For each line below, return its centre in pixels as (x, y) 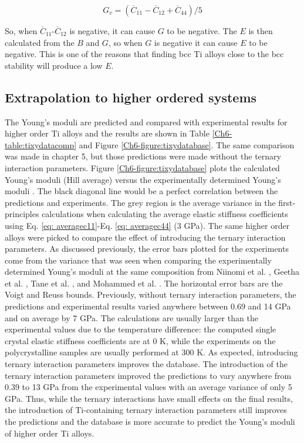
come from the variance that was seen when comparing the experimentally (138, 260)
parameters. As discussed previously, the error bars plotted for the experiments (147, 249)
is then (261, 31)
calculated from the (40, 42)
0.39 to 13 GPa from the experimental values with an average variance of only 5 (148, 387)
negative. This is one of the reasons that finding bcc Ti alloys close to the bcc (144, 54)
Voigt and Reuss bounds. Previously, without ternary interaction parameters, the (151, 294)
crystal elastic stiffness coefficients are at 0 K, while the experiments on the (140, 340)
